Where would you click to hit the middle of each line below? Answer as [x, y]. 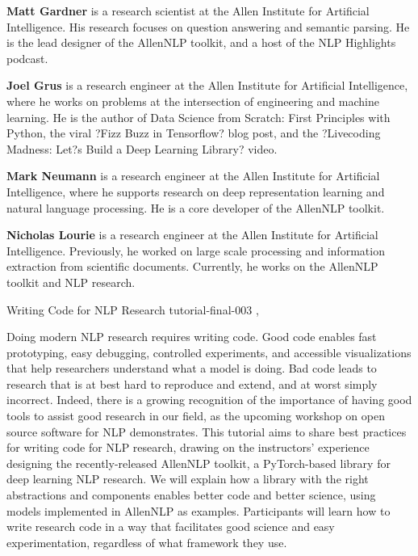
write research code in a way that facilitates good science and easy [171, 527]
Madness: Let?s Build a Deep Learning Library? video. [142, 148]
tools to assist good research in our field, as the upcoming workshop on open [196, 416]
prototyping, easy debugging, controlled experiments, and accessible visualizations [209, 352]
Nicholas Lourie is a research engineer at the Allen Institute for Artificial [192, 235]
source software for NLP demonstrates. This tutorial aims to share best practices [207, 431]
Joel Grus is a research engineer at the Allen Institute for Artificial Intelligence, [207, 85]
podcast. [27, 58]
